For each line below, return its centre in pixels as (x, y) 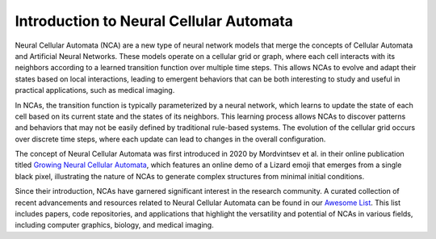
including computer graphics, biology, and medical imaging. (114, 225)
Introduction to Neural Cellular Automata (154, 21)
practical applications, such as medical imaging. (95, 90)
